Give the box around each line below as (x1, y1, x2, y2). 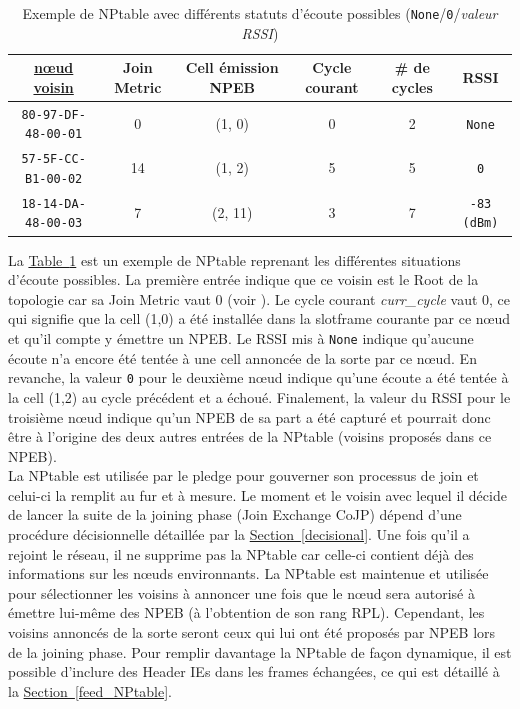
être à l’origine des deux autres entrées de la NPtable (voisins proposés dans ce (8, 426, 492, 447)
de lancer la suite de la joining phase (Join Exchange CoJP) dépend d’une (8, 504, 462, 525)
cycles (391, 76, 433, 97)
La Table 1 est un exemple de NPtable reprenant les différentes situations (8, 249, 461, 270)
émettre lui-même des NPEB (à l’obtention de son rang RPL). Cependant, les (8, 602, 485, 623)
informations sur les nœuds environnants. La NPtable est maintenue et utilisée (8, 563, 489, 584)
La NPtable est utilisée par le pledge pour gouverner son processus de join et (8, 465, 479, 486)
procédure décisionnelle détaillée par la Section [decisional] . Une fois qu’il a (8, 524, 470, 545)
